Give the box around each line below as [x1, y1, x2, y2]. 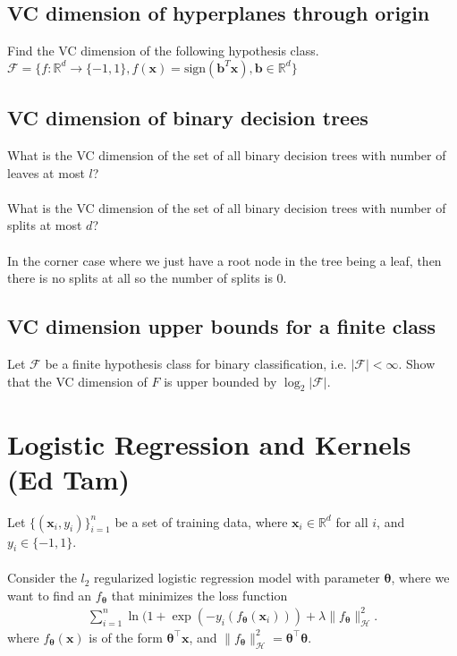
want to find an [7, 585, 92, 604]
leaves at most [7, 163, 85, 182]
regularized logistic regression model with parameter [94, 568, 380, 587]
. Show [398, 354, 436, 372]
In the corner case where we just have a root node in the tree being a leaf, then [7, 251, 442, 269]
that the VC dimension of [7, 371, 148, 390]
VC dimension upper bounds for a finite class [7, 312, 436, 340]
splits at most [7, 216, 82, 234]
